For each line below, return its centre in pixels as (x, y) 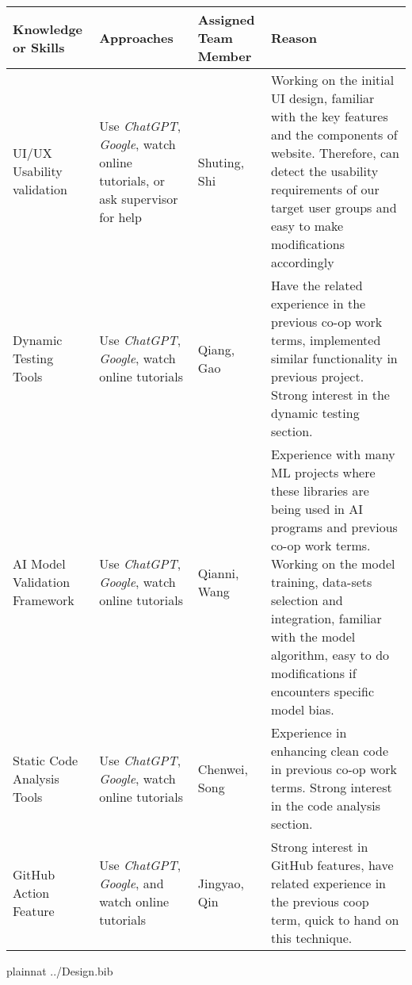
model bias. (303, 709)
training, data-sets (322, 582)
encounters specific (322, 691)
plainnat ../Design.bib (60, 971)
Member (225, 56)
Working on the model (333, 563)
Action (31, 892)
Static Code (46, 760)
